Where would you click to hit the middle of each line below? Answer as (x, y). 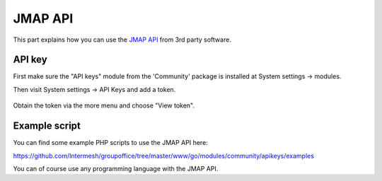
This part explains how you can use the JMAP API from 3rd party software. (122, 40)
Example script (47, 126)
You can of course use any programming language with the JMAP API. (116, 168)
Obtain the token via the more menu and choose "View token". (104, 105)
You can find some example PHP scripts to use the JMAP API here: (110, 143)
